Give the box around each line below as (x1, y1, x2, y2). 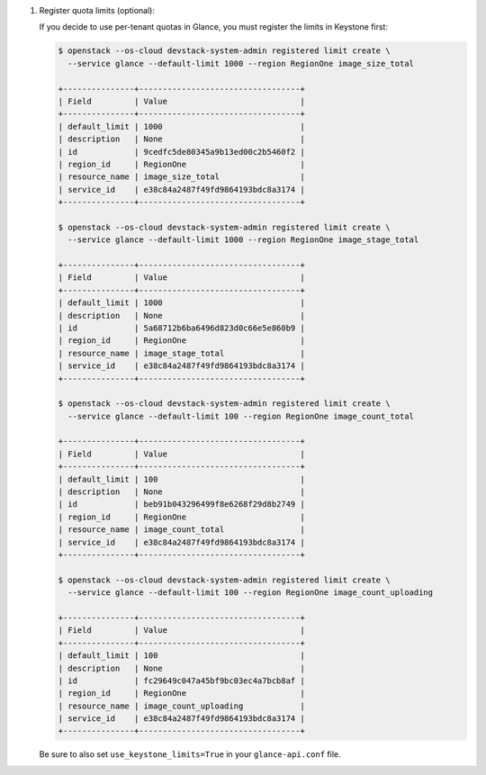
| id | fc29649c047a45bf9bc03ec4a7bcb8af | (58, 675, 305, 686)
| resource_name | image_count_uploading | (58, 700, 305, 711)
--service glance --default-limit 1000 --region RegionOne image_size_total (67, 59, 414, 68)
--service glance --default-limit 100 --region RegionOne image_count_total (67, 410, 414, 421)
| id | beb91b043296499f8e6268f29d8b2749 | (58, 500, 305, 509)
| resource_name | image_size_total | (58, 172, 305, 182)
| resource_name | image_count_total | (58, 525, 305, 535)
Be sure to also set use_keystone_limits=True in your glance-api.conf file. (39, 749, 341, 760)
